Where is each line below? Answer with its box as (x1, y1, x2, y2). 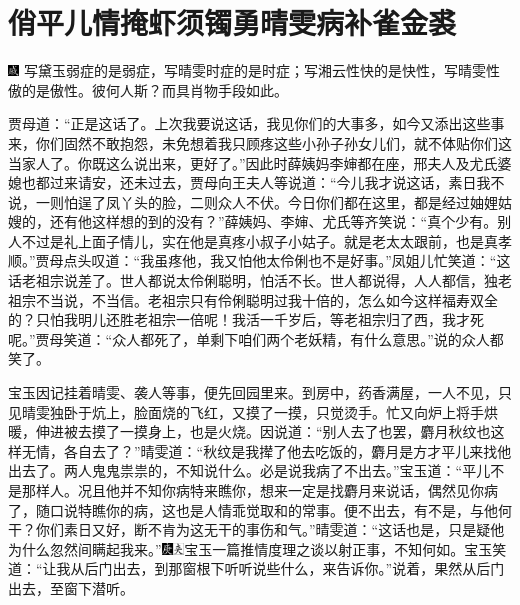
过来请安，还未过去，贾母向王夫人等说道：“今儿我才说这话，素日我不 (49, 172, 505, 193)
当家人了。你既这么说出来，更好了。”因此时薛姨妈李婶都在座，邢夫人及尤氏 (8, 152, 498, 173)
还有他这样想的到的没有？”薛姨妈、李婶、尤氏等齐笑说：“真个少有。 (49, 211, 498, 232)
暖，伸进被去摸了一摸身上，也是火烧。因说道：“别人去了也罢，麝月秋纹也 (8, 421, 491, 442)
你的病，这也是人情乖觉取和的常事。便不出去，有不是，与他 (105, 499, 498, 520)
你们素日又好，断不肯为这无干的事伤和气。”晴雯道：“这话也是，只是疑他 (35, 519, 505, 540)
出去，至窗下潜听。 (8, 577, 134, 598)
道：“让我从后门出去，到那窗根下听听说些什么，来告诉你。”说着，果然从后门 (8, 558, 505, 579)
